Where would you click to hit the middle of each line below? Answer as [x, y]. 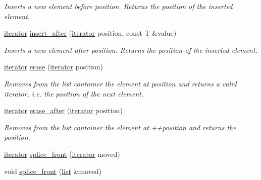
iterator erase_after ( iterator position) [63, 110]
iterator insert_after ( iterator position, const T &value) [90, 33]
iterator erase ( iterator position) [54, 67]
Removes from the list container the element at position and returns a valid [120, 83]
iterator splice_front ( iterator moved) [62, 154]
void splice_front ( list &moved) [53, 171]
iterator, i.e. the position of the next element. [74, 93]
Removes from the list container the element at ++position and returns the [120, 127]
